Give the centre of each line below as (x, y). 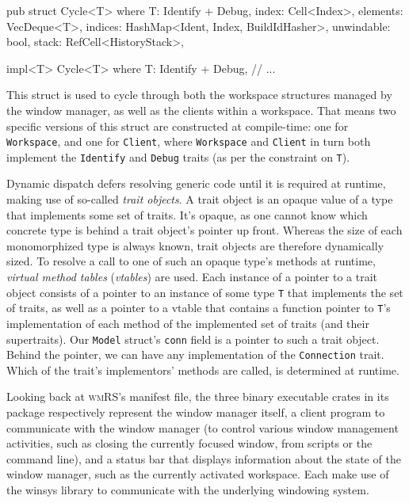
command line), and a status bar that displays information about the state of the (204, 458)
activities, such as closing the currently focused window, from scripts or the (189, 443)
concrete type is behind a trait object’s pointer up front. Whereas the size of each (204, 230)
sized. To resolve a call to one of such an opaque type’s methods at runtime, (191, 261)
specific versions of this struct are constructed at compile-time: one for (178, 126)
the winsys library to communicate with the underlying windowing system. (188, 490)
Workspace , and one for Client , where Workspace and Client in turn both (189, 141)
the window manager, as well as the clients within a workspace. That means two (201, 110)
